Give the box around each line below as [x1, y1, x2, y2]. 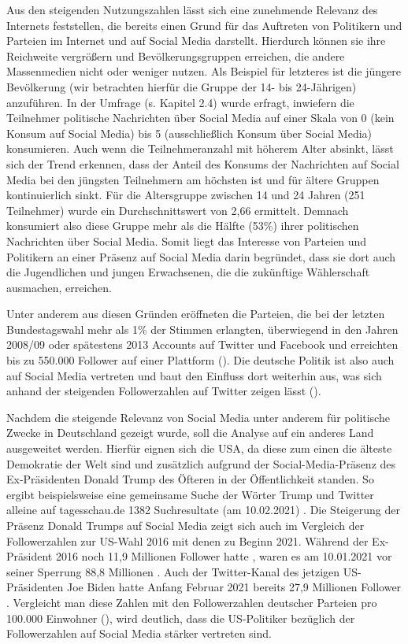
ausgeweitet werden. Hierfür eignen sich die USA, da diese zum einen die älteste [6, 440, 392, 457]
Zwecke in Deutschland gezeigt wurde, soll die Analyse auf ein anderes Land [6, 424, 374, 441]
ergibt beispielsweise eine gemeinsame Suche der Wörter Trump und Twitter [6, 486, 374, 502]
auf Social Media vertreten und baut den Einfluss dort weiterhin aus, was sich [6, 367, 382, 383]
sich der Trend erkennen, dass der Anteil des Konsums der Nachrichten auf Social [6, 155, 399, 172]
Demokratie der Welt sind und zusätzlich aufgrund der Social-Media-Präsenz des [6, 455, 396, 472]
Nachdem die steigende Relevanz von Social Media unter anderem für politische [6, 409, 390, 425]
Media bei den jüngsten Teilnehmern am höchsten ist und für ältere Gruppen [6, 171, 380, 187]
